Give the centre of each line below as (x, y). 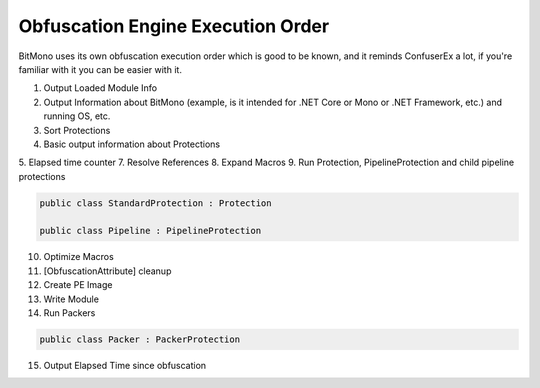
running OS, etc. (77, 116)
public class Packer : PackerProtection (139, 339)
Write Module (71, 299)
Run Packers (69, 312)
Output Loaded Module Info (100, 88)
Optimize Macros (78, 257)
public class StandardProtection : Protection (155, 203)
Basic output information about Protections (132, 144)
